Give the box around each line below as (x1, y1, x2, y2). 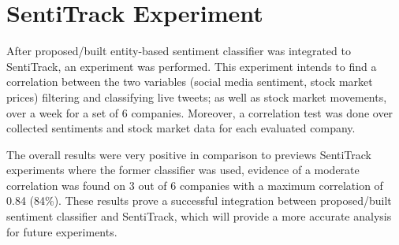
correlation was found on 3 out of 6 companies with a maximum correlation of (6, 176, 383, 193)
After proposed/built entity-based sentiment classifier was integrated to (6, 43, 351, 59)
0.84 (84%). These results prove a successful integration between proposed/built (6, 192, 392, 209)
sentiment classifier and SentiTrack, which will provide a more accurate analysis (6, 208, 392, 225)
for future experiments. (6, 223, 117, 239)
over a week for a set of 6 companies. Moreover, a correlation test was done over (6, 104, 393, 121)
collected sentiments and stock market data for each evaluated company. (6, 120, 356, 136)
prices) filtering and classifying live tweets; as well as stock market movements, (6, 88, 387, 105)
